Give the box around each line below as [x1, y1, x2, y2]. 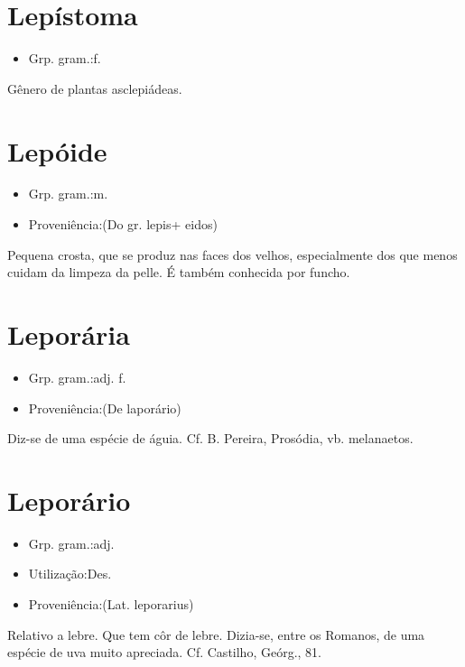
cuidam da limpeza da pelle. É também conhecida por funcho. [7, 263, 350, 282]
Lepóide [7, 132, 107, 169]
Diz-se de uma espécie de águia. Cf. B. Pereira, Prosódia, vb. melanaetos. [7, 429, 414, 448]
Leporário [7, 481, 131, 518]
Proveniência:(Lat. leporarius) [28, 595, 194, 614]
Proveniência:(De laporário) [28, 398, 181, 417]
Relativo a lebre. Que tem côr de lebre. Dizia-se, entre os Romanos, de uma [7, 625, 425, 644]
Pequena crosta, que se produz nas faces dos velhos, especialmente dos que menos [7, 245, 458, 264]
